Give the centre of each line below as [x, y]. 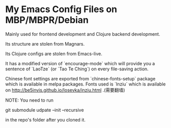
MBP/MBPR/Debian [47, 20]
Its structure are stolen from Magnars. [45, 44]
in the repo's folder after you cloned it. [45, 119]
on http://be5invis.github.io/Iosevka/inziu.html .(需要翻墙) [65, 90]
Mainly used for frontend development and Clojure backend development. [83, 34]
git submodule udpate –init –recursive [45, 110]
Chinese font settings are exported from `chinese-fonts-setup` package [80, 78]
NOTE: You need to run [29, 100]
